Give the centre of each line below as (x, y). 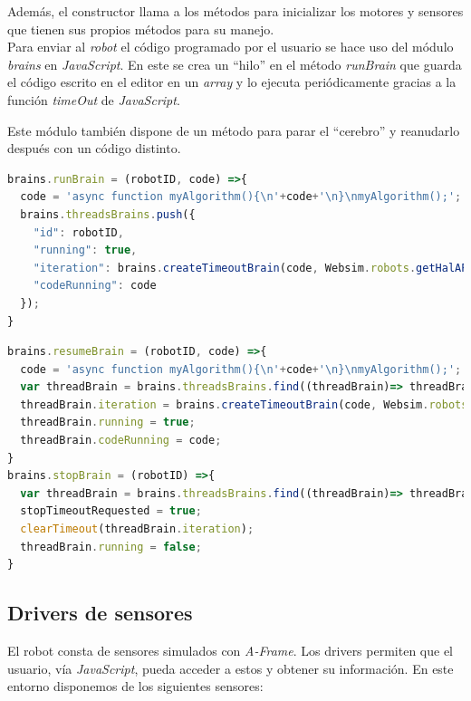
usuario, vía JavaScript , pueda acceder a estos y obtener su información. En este (231, 668)
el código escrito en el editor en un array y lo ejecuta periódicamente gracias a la (232, 82)
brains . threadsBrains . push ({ (108, 214)
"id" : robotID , (78, 232)
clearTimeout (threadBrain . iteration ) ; (137, 529)
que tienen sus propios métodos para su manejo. (141, 29)
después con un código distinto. (94, 148)
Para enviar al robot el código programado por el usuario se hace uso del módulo (231, 47)
